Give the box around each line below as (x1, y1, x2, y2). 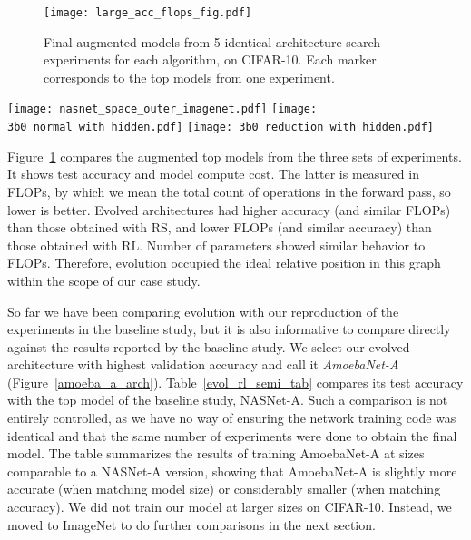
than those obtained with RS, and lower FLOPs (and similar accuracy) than (7, 218, 432, 237)
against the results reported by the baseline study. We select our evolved (7, 337, 410, 356)
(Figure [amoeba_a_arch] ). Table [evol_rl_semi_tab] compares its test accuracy (7, 372, 464, 391)
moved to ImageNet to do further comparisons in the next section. (7, 515, 376, 534)
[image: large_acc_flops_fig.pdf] (44, 6, 252, 19)
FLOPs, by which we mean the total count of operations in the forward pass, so (7, 182, 451, 201)
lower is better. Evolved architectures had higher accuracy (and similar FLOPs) (7, 200, 451, 219)
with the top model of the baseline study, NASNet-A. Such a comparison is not (7, 390, 448, 409)
